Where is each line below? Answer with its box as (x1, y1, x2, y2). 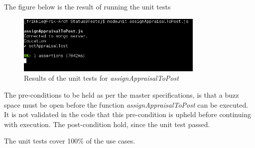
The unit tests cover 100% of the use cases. (4, 136, 135, 146)
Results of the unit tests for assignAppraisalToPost (24, 73, 179, 83)
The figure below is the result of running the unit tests (4, 1, 171, 11)
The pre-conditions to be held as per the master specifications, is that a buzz (4, 89, 239, 100)
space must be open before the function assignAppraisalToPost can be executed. (4, 99, 249, 110)
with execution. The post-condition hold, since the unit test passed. (4, 119, 210, 129)
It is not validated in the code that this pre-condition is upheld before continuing (4, 109, 252, 120)
